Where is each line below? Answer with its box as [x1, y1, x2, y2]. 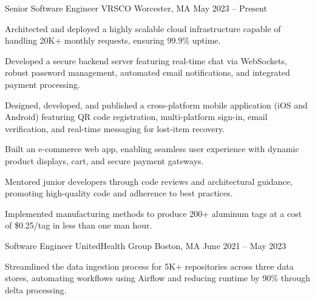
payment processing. [5, 78, 80, 90]
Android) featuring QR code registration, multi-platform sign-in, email [5, 110, 268, 123]
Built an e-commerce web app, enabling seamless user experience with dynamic [5, 142, 299, 155]
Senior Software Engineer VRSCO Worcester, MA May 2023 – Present [5, 2, 267, 14]
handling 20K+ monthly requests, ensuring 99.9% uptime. [5, 34, 221, 47]
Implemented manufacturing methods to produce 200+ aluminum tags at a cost [5, 207, 302, 219]
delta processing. [5, 283, 67, 296]
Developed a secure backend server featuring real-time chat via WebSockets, [5, 54, 287, 67]
